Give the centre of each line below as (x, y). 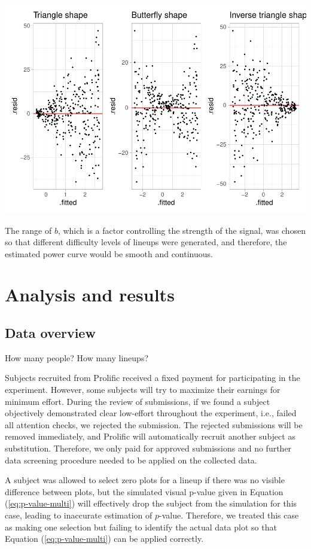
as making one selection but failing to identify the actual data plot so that (141, 527)
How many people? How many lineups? (77, 357)
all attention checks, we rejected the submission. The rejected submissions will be (154, 424)
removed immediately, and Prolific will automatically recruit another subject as (150, 436)
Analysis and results (90, 295)
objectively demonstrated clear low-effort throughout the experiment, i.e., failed (151, 413)
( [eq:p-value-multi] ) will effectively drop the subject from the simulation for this (151, 503)
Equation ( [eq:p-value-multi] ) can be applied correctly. (104, 539)
